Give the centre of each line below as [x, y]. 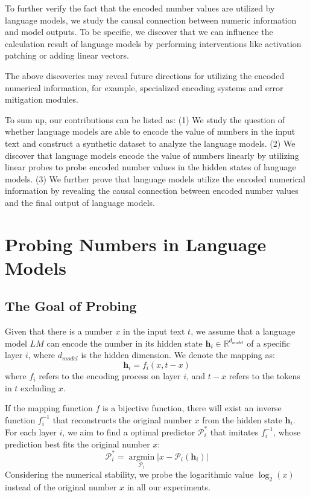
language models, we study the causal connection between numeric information [151, 20]
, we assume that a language [243, 331]
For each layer [31, 431]
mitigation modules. [42, 99]
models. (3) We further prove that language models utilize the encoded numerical [155, 178]
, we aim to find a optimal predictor [129, 431]
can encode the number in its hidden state [125, 343]
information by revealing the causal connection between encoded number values [152, 191]
